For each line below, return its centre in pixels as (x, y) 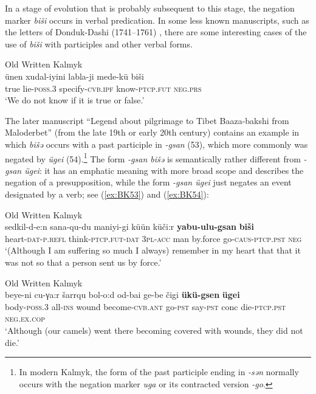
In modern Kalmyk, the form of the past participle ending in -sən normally (159, 372)
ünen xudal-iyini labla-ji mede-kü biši (74, 76)
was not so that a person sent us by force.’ (83, 262)
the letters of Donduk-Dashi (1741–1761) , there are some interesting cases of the (156, 32)
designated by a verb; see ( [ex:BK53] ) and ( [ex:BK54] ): (107, 194)
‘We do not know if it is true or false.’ (75, 100)
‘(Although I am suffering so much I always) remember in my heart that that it (153, 250)
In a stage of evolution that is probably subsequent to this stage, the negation (150, 8)
